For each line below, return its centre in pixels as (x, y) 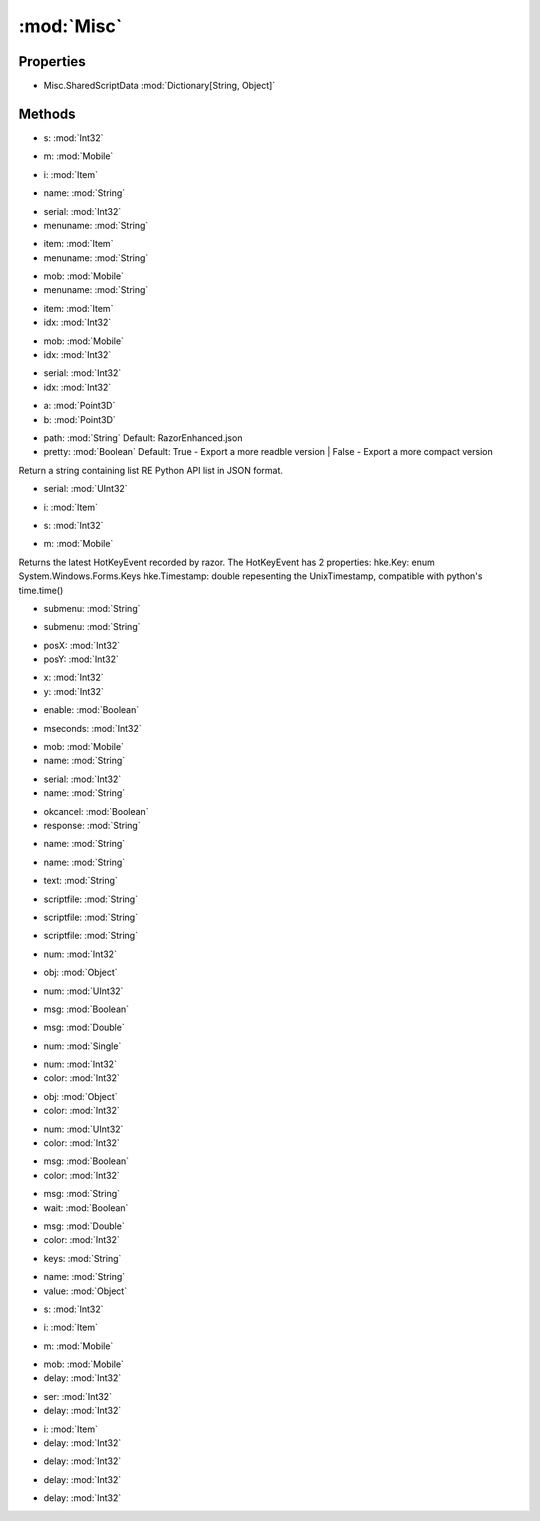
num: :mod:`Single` (82, 1046)
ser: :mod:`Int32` (77, 1396)
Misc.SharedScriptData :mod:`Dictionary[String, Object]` (159, 86)
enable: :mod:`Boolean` (91, 710)
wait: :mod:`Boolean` (86, 1207)
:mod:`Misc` (70, 26)
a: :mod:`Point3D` (79, 406)
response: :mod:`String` (92, 825)
